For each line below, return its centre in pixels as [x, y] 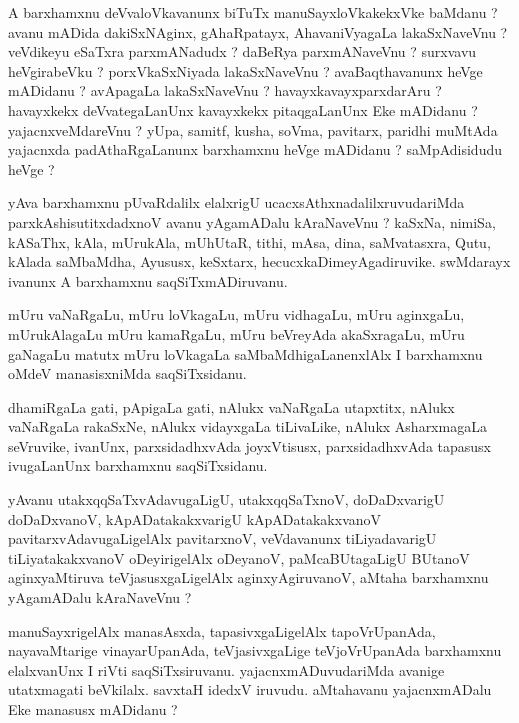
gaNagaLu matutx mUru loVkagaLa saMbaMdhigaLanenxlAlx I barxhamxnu [245, 353]
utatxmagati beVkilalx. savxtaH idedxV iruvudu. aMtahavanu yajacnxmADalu [250, 689]
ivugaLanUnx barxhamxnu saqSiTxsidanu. [138, 465]
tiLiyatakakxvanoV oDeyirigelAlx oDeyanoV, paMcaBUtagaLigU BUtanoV [239, 557]
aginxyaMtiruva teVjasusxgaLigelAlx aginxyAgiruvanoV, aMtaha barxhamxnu [248, 577]
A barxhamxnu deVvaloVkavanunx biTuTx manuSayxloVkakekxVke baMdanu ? [253, 12]
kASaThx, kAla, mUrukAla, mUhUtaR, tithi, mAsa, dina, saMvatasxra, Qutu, [249, 241]
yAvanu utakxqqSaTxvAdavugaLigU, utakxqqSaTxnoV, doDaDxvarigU [226, 499]
